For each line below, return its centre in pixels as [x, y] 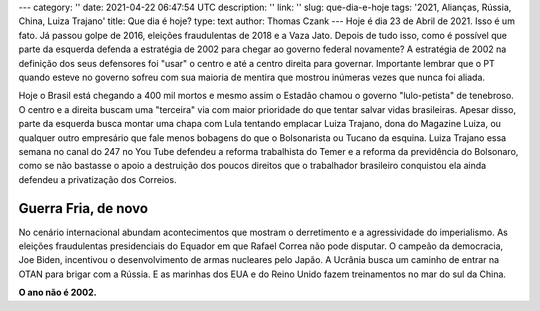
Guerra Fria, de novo [83, 208]
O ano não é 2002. [57, 292]
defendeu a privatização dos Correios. [97, 179]
